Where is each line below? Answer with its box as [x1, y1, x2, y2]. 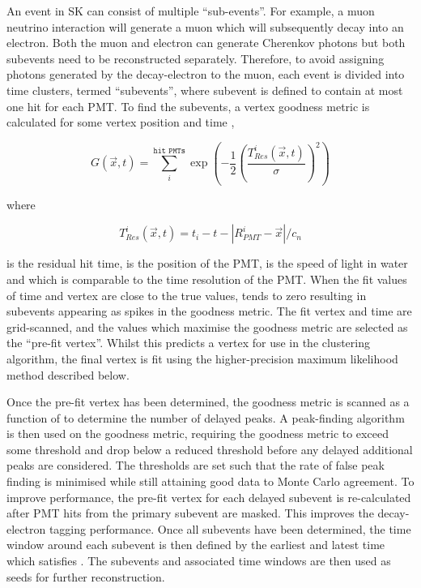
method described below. [6, 366, 130, 383]
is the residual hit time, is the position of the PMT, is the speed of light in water [6, 255, 408, 272]
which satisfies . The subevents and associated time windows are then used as [6, 552, 391, 569]
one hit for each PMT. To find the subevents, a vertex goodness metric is [6, 97, 370, 114]
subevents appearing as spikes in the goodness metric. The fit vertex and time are [6, 303, 412, 320]
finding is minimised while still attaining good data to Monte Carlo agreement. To [6, 473, 415, 490]
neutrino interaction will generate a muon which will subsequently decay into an [6, 18, 404, 35]
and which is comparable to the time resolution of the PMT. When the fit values [6, 270, 407, 287]
